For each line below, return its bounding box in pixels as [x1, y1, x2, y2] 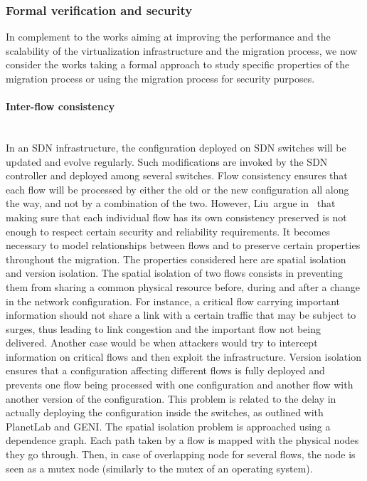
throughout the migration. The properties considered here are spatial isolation [6, 251, 346, 266]
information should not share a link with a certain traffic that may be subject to [6, 307, 356, 322]
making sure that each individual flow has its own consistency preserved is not [6, 209, 347, 224]
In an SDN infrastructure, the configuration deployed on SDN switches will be [6, 139, 346, 154]
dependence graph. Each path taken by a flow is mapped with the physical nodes [6, 433, 359, 448]
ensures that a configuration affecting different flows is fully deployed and [6, 363, 325, 378]
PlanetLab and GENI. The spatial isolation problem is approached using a [6, 418, 331, 433]
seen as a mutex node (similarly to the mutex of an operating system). [6, 460, 313, 475]
